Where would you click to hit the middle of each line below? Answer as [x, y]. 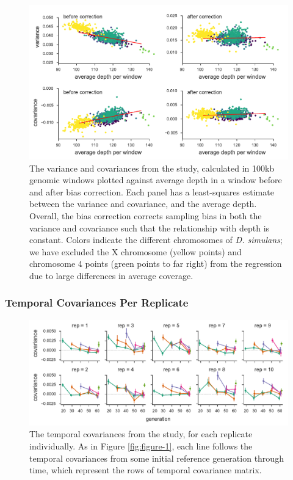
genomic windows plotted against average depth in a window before [156, 180]
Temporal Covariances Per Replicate [97, 303]
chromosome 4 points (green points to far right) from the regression [156, 264]
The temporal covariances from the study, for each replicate [141, 434]
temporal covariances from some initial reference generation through [157, 458]
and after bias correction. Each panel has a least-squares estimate [152, 191]
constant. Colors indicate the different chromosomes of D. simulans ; [156, 240]
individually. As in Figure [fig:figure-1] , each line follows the [141, 446]
